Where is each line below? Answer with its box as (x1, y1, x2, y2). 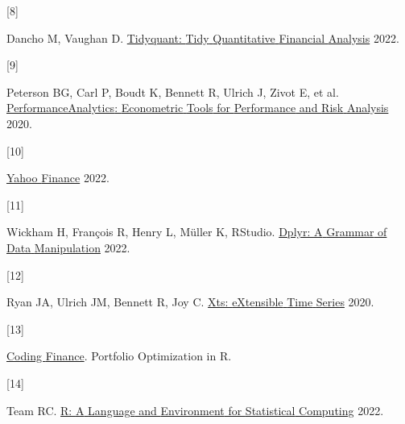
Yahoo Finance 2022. (6, 169, 110, 186)
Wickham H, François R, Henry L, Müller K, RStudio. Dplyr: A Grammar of (6, 223, 387, 240)
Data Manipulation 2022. (6, 239, 130, 256)
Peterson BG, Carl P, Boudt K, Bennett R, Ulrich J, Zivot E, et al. (6, 83, 339, 100)
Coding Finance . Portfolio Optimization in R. (6, 347, 232, 364)
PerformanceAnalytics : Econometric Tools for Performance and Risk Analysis (6, 99, 389, 116)
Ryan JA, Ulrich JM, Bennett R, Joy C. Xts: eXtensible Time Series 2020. (6, 293, 374, 310)
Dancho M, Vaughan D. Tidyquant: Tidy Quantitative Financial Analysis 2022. (6, 29, 399, 46)
